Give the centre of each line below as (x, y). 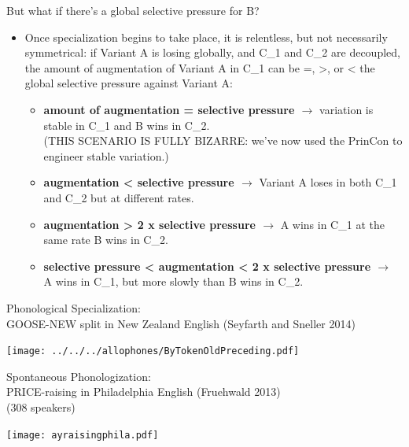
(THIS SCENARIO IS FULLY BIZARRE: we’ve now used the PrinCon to (223, 140)
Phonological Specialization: (74, 307)
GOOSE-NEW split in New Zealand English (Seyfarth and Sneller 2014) (181, 323)
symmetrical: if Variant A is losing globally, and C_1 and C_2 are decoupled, (212, 52)
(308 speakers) (41, 406)
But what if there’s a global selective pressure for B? (133, 10)
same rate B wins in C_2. (106, 240)
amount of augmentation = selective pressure (169, 109)
